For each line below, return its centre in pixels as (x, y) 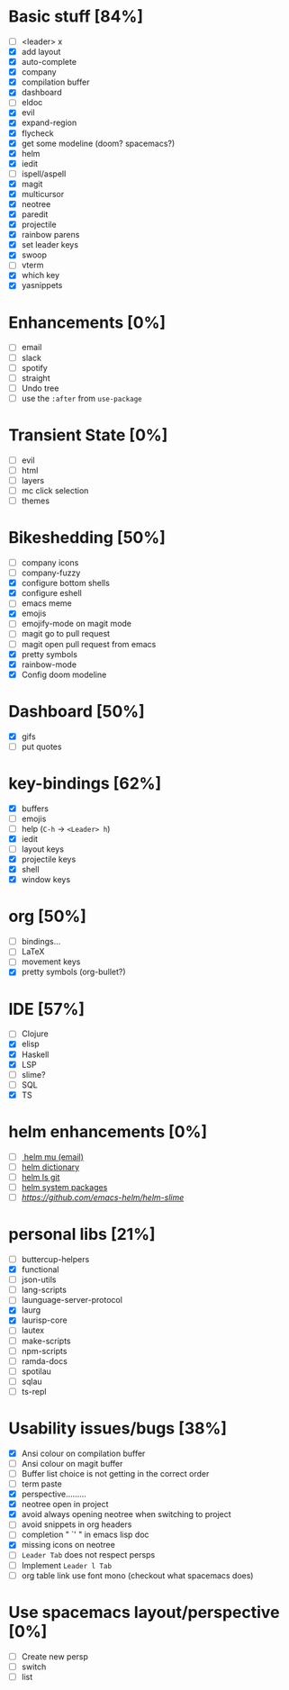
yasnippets (42, 285)
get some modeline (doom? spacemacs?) (98, 143)
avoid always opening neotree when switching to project (126, 1514)
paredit (35, 214)
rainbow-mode (49, 664)
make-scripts (46, 1341)
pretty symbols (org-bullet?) (74, 972)
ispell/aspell (44, 174)
